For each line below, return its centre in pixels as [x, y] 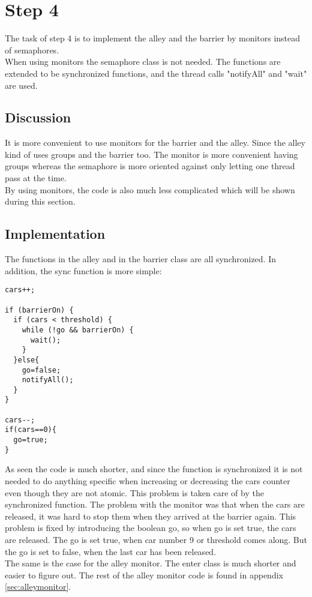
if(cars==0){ [31, 430]
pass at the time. [36, 178]
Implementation [55, 234]
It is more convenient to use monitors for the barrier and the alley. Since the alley [155, 142]
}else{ [26, 360]
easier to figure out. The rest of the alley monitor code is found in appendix [144, 574]
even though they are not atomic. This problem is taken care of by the [134, 492]
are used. [21, 85]
